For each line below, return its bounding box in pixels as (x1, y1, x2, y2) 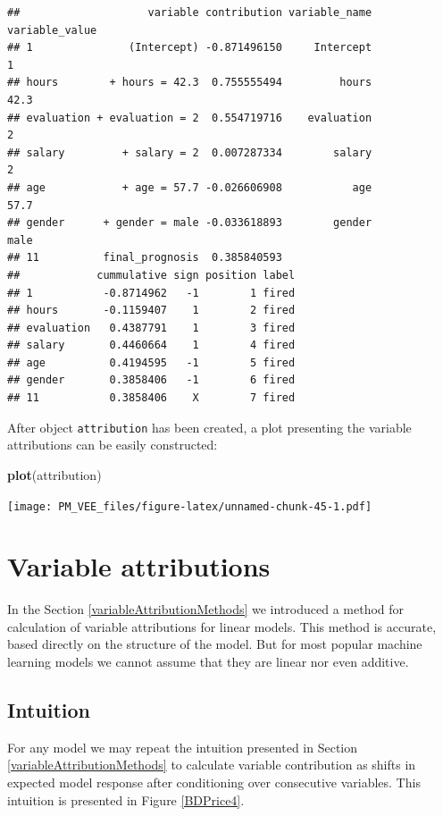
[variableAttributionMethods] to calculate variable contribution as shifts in (7, 755, 416, 774)
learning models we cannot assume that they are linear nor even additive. (7, 652, 409, 671)
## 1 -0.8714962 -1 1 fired (7, 286, 296, 299)
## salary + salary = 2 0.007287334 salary (7, 146, 372, 159)
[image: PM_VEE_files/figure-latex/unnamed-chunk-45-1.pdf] (7, 500, 372, 513)
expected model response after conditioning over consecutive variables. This (7, 773, 421, 792)
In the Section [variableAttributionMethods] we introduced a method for (7, 600, 405, 618)
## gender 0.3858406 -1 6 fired (7, 374, 296, 387)
